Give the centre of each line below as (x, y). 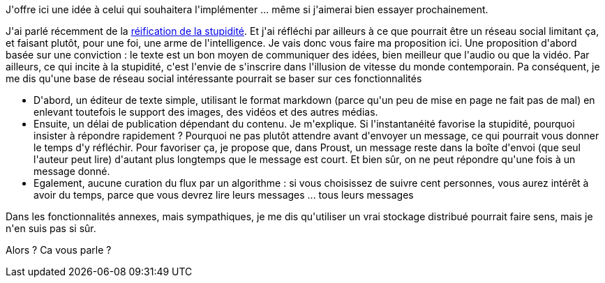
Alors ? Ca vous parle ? (59, 250)
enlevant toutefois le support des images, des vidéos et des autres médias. (206, 112)
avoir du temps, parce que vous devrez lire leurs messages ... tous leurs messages (224, 195)
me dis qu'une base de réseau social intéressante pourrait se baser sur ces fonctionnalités (214, 78)
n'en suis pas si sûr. (51, 228)
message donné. (72, 171)
